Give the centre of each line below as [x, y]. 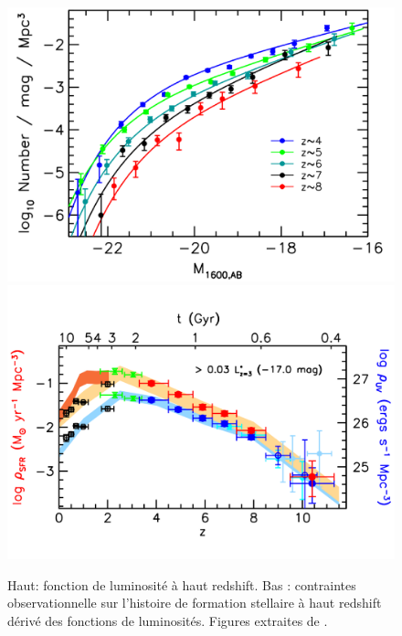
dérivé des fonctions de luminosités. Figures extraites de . [168, 620]
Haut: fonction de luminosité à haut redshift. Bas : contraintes [182, 584]
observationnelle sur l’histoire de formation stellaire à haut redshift [195, 603]
